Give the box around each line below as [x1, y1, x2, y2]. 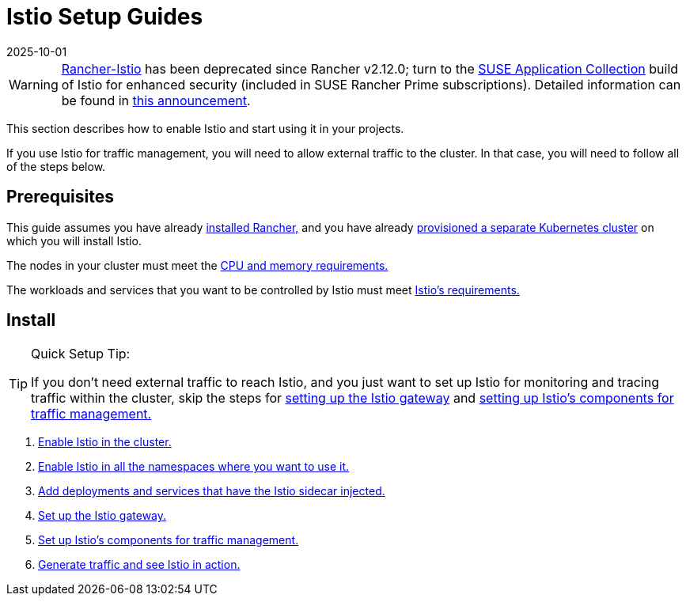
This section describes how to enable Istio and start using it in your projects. [6, 121, 404, 135]
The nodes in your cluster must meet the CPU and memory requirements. [6, 258, 388, 272]
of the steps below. [6, 159, 106, 173]
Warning [9, 76, 59, 93]
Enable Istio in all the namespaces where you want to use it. [38, 460, 350, 474]
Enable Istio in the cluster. [38, 435, 172, 449]
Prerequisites [6, 187, 114, 207]
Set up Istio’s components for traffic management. [38, 533, 299, 547]
